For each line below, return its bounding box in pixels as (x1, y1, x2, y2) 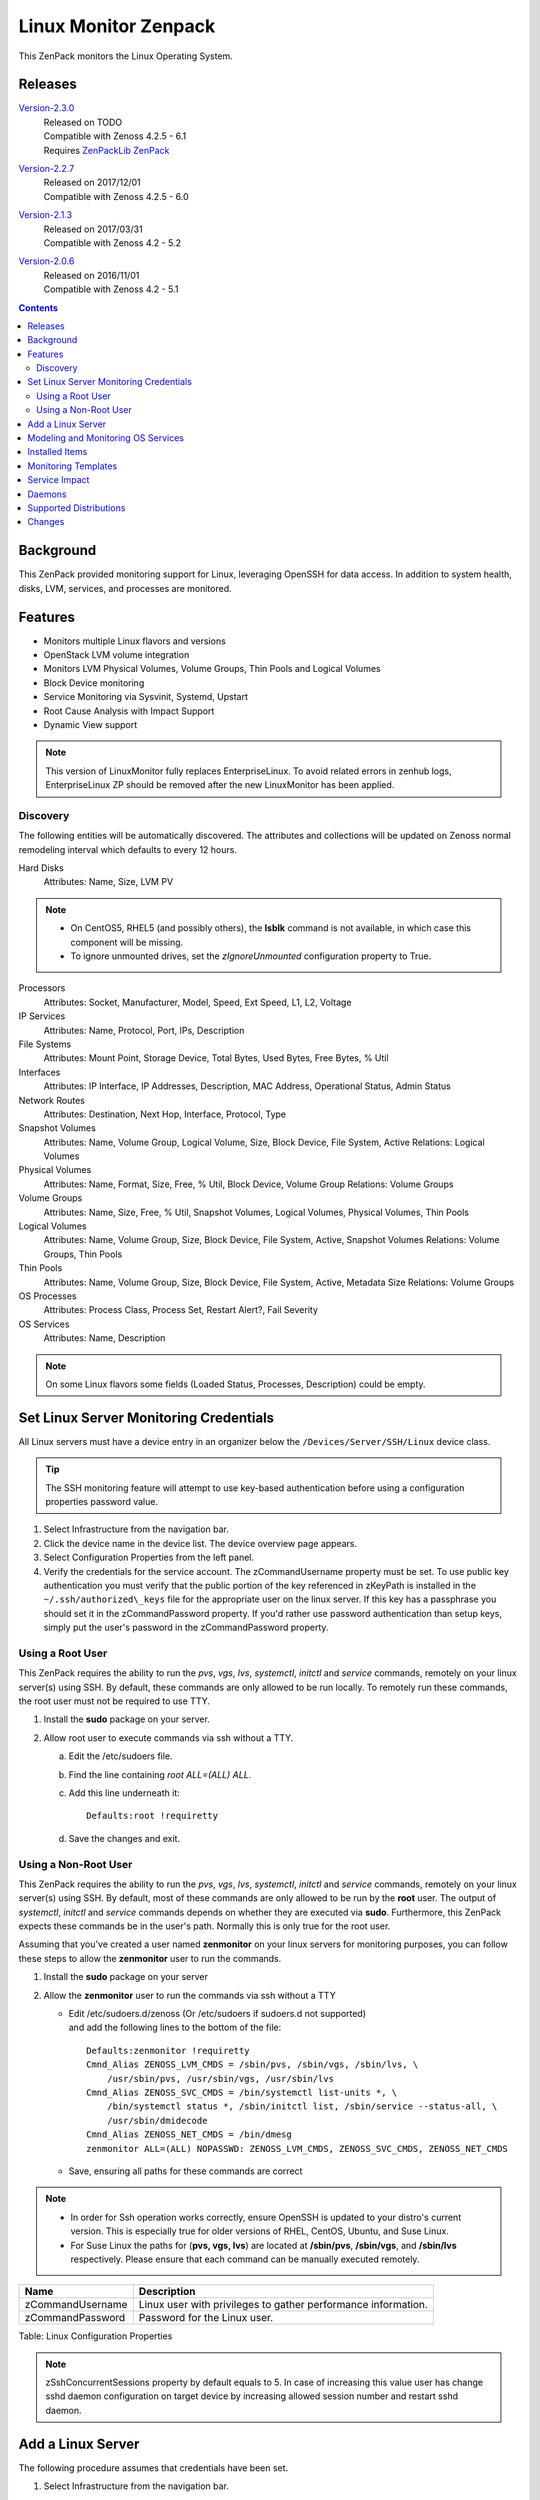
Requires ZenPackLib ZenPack (43, 144, 170, 156)
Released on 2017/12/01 (43, 176, 142, 189)
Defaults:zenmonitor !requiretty (86, 2045, 250, 2056)
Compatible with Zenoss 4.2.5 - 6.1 (43, 130, 187, 142)
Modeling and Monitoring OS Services (27, 432, 185, 444)
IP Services (18, 1010, 66, 1022)
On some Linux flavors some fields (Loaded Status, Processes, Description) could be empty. (45, 1378, 426, 1390)
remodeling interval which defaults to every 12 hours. (18, 843, 237, 855)
